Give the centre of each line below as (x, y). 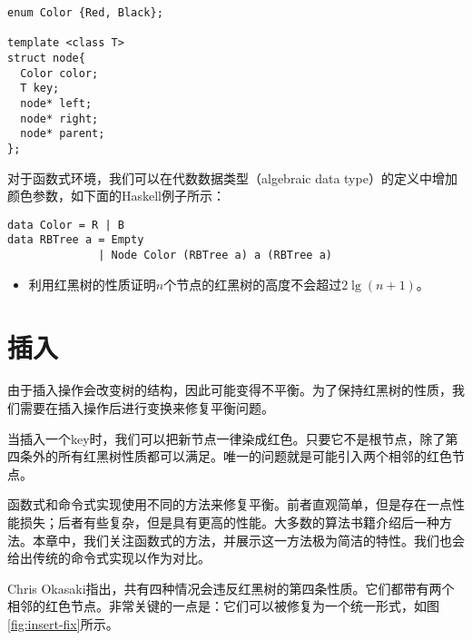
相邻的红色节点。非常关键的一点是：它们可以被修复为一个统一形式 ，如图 (223, 606)
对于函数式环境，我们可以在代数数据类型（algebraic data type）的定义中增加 (232, 177)
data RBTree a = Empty (76, 240)
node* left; (56, 103)
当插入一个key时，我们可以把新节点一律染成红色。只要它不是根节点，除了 (226, 438)
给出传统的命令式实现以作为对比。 (109, 558)
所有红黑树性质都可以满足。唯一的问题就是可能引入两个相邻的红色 (255, 456)
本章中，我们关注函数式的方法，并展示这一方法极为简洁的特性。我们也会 (248, 540)
